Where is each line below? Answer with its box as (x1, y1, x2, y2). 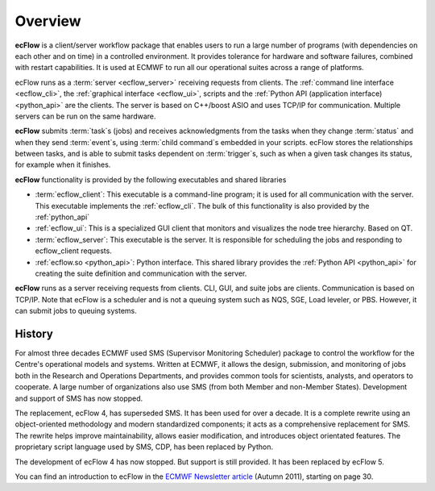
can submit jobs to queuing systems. (14, 306, 137, 316)
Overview (14, 12, 81, 30)
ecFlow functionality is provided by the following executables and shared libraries (14, 174, 287, 185)
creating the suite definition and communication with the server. (35, 268, 247, 278)
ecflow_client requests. (35, 246, 112, 256)
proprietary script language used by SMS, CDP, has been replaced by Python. (14, 442, 274, 451)
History (14, 327, 54, 340)
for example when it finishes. (14, 160, 111, 169)
